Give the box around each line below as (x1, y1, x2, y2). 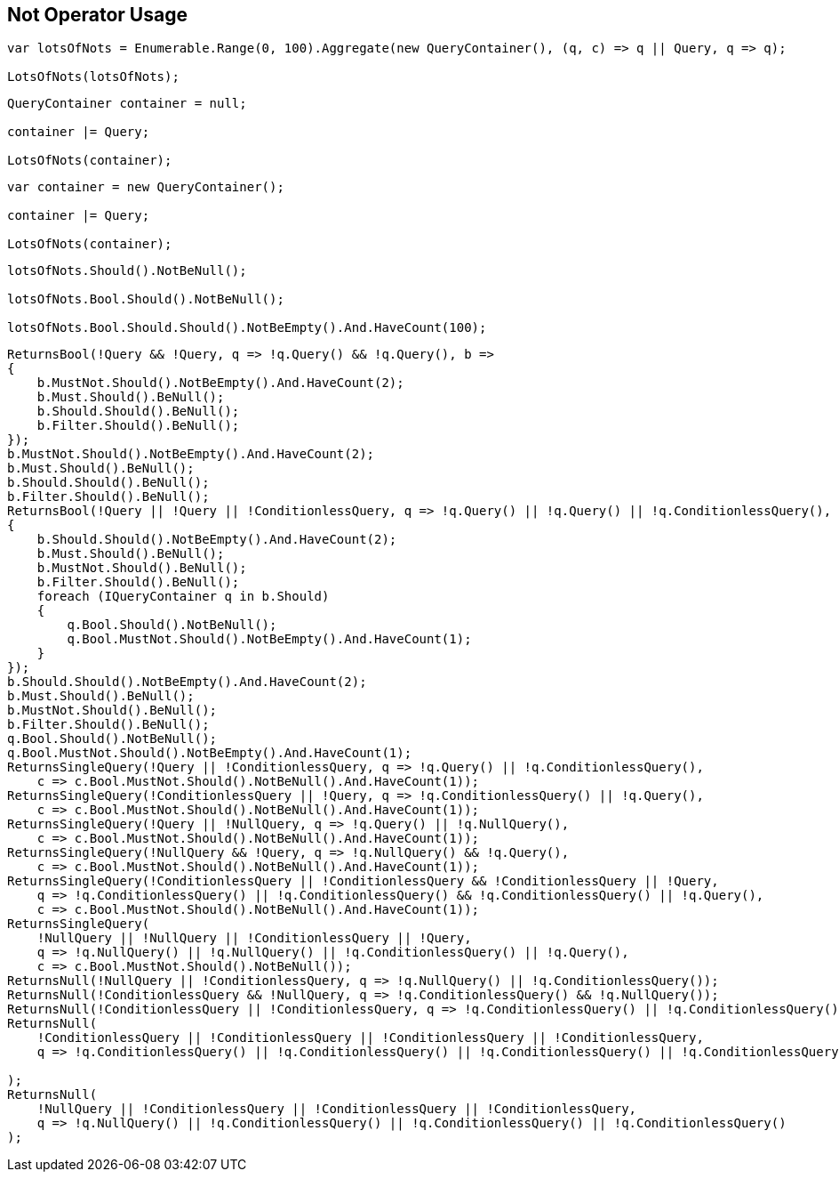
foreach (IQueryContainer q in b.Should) (36, 589, 330, 604)
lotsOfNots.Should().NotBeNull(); (7, 263, 247, 279)
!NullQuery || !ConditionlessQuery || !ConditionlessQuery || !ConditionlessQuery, (36, 1102, 637, 1117)
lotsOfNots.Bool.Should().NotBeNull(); (7, 292, 284, 307)
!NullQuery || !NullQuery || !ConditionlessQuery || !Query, (36, 931, 472, 946)
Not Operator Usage (7, 4, 188, 26)
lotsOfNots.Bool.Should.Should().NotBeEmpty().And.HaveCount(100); (7, 320, 487, 335)
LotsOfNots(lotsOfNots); (7, 69, 180, 85)
